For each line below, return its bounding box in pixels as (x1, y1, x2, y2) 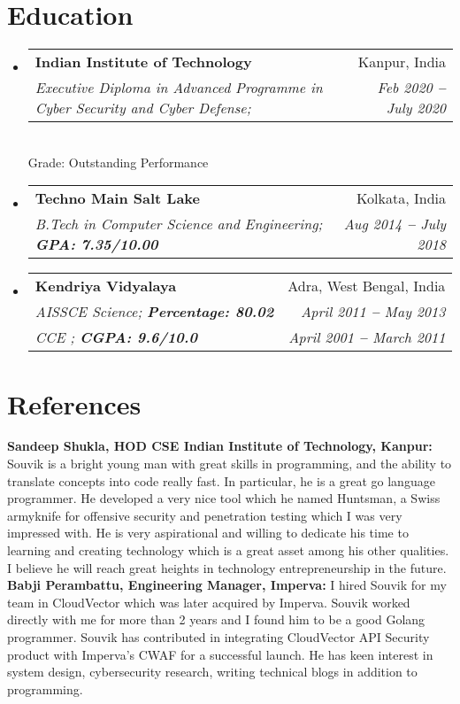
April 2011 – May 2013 (301, 301, 446, 322)
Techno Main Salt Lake (34, 188, 201, 209)
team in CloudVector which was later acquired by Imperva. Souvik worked (7, 592, 410, 611)
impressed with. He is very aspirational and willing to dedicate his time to (7, 523, 409, 542)
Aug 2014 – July (343, 213, 446, 235)
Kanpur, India (357, 51, 446, 73)
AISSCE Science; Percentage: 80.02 (34, 301, 274, 322)
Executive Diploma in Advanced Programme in (34, 77, 323, 98)
